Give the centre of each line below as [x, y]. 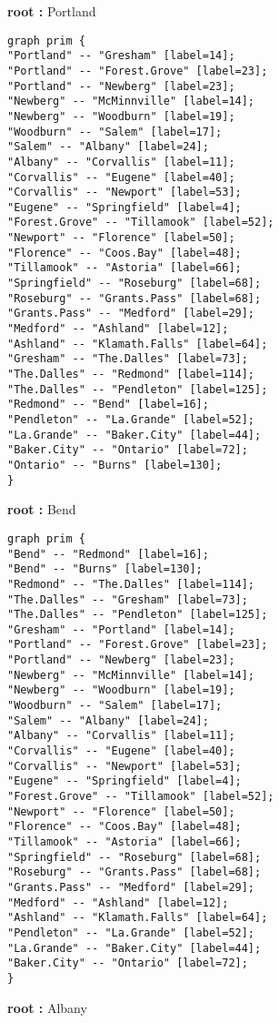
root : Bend [42, 509]
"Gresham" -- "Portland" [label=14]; [121, 629]
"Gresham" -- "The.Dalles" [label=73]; [128, 359]
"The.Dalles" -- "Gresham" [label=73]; [128, 599]
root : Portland [52, 11]
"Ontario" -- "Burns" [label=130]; [115, 465]
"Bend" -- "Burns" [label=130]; [105, 569]
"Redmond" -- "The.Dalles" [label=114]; [131, 584]
